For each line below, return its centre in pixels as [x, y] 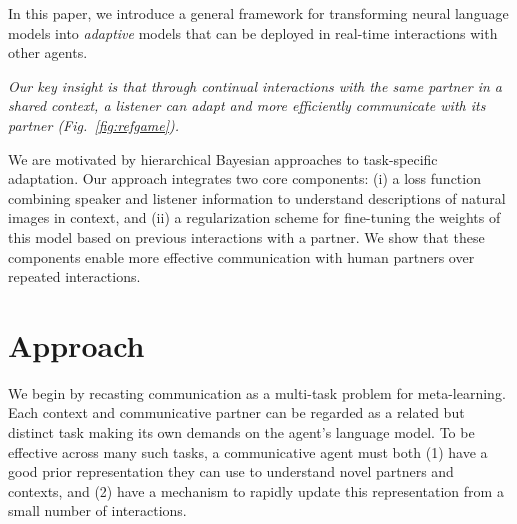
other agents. [48, 52]
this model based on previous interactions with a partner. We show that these [246, 236]
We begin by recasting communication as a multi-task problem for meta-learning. [257, 392]
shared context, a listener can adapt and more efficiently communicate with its [247, 105]
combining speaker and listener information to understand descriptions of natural [257, 197]
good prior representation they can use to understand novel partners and [231, 471]
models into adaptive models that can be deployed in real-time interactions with [253, 32]
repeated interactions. [74, 276]
